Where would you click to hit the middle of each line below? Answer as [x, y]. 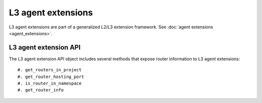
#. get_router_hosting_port [51, 77]
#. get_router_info [41, 90]
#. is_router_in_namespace [50, 84]
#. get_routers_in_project [50, 70]
